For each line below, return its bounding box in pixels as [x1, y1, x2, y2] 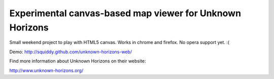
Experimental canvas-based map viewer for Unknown [9, 8, 241, 19]
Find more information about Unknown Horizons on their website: [9, 58, 147, 64]
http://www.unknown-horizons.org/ [9, 67, 84, 73]
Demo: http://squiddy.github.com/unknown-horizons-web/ [9, 49, 132, 55]
